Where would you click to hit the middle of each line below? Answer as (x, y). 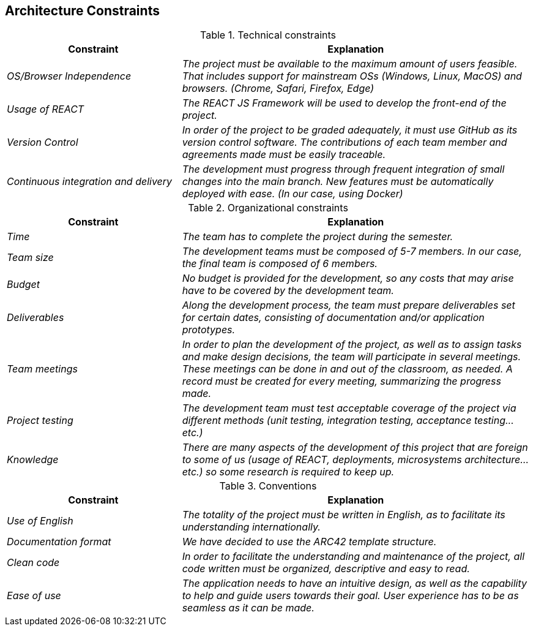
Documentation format (59, 542)
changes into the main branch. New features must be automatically (338, 182)
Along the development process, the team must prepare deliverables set (348, 305)
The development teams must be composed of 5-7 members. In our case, (352, 251)
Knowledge (33, 460)
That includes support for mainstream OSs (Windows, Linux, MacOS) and (352, 76)
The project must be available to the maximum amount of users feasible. (350, 64)
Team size (30, 258)
